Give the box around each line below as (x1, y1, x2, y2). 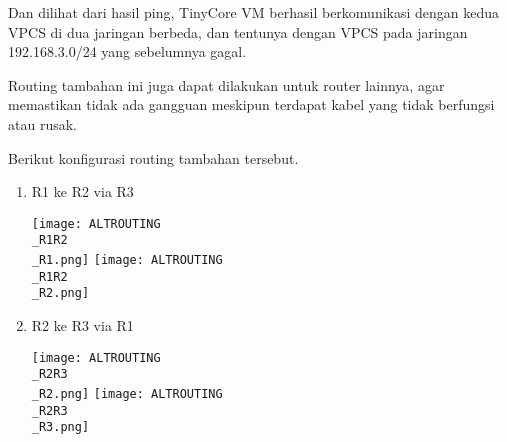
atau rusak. (8, 113, 77, 134)
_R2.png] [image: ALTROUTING (31, 386, 223, 401)
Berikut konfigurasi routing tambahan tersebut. (8, 147, 299, 168)
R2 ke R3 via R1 (31, 315, 134, 336)
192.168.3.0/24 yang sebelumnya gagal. (8, 41, 247, 62)
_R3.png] (31, 420, 90, 435)
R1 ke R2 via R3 (31, 181, 134, 202)
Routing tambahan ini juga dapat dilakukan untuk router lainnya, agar (8, 74, 445, 95)
